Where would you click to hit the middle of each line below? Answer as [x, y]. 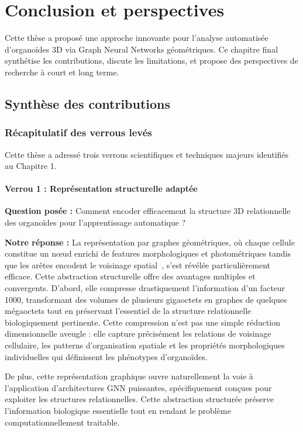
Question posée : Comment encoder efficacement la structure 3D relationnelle [148, 211]
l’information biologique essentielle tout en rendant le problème [118, 410]
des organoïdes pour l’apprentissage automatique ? [95, 222]
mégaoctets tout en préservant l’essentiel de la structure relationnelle [128, 311]
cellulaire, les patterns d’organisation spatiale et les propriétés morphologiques [145, 345]
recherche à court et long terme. [62, 72]
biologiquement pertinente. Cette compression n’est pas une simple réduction [143, 322]
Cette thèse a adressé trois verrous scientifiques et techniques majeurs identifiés [147, 154]
